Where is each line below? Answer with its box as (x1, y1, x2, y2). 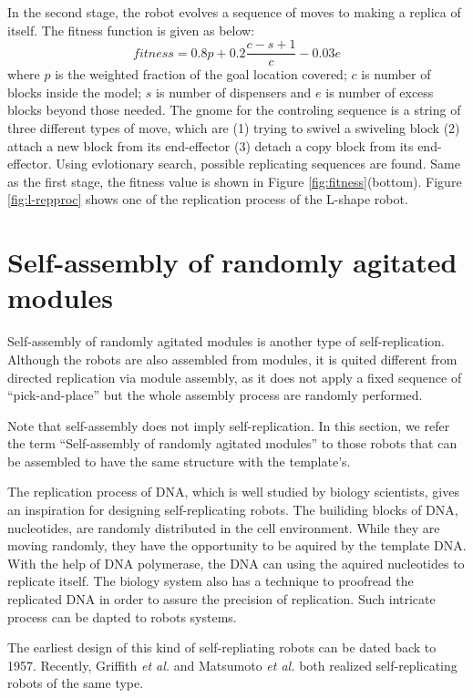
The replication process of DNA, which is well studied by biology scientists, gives (7, 482, 459, 501)
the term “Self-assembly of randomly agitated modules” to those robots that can (7, 434, 458, 453)
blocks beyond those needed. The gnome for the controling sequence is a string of (7, 100, 461, 119)
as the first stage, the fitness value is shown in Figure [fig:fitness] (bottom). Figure (7, 171, 462, 190)
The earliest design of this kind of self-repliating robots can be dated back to (7, 638, 437, 657)
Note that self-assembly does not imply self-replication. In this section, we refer (7, 416, 450, 435)
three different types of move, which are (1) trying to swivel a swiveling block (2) (7, 118, 460, 138)
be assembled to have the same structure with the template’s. (7, 451, 351, 470)
